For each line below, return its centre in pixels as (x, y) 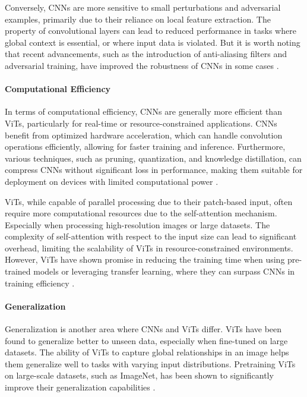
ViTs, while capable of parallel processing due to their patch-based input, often (149, 201)
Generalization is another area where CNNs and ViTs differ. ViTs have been (143, 329)
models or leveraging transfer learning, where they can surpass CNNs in (164, 271)
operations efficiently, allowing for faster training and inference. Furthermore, (145, 146)
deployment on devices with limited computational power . (112, 181)
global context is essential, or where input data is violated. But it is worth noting (153, 42)
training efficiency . (40, 283)
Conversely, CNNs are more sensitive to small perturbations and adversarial (143, 7)
